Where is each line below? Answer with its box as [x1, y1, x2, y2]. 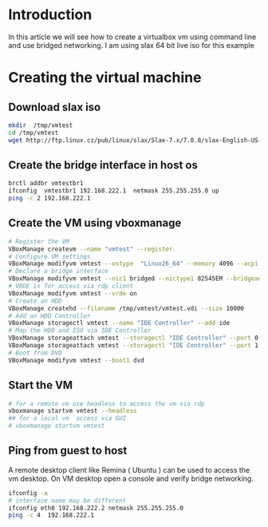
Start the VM [8, 378, 73, 392]
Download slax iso [8, 100, 101, 113]
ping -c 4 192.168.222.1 [8, 511, 94, 520]
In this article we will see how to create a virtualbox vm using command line [8, 32, 257, 42]
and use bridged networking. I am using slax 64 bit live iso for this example [8, 40, 255, 50]
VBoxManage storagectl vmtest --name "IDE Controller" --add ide [8, 319, 230, 327]
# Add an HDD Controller [8, 311, 91, 320]
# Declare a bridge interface [8, 267, 109, 275]
